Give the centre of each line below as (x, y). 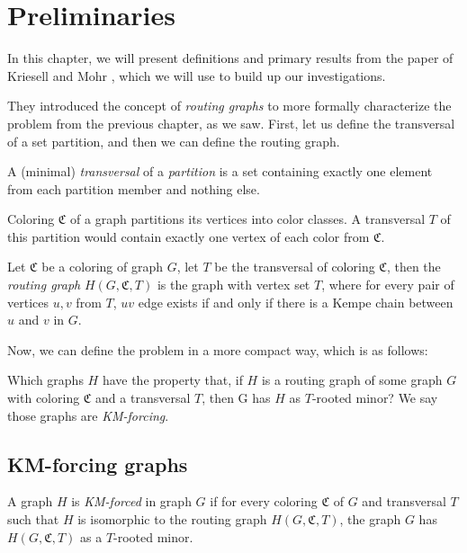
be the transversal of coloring (295, 267)
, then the (413, 267)
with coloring (44, 398)
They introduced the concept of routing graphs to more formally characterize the (229, 106)
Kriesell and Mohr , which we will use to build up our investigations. (197, 75)
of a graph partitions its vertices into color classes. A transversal (248, 219)
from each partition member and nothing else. (134, 188)
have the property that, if (172, 380)
